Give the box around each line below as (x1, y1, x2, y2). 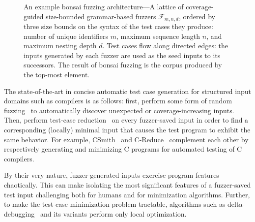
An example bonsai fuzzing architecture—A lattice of (24, 1, 184, 11)
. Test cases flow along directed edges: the (102, 40, 228, 51)
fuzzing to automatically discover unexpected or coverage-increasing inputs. (4, 105, 234, 115)
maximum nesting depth (24, 40, 97, 51)
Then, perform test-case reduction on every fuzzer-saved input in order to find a (4, 115, 249, 125)
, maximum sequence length (116, 31, 200, 41)
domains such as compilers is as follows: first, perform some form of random (4, 95, 232, 106)
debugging (4, 208, 35, 219)
